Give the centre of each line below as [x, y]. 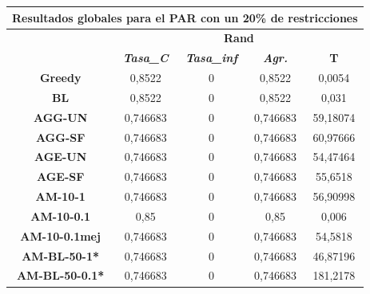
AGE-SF [60, 176]
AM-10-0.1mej [60, 235]
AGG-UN [60, 117]
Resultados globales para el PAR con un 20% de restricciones [185, 17]
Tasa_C [145, 58]
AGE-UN [60, 157]
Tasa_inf [211, 58]
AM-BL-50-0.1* [60, 275]
